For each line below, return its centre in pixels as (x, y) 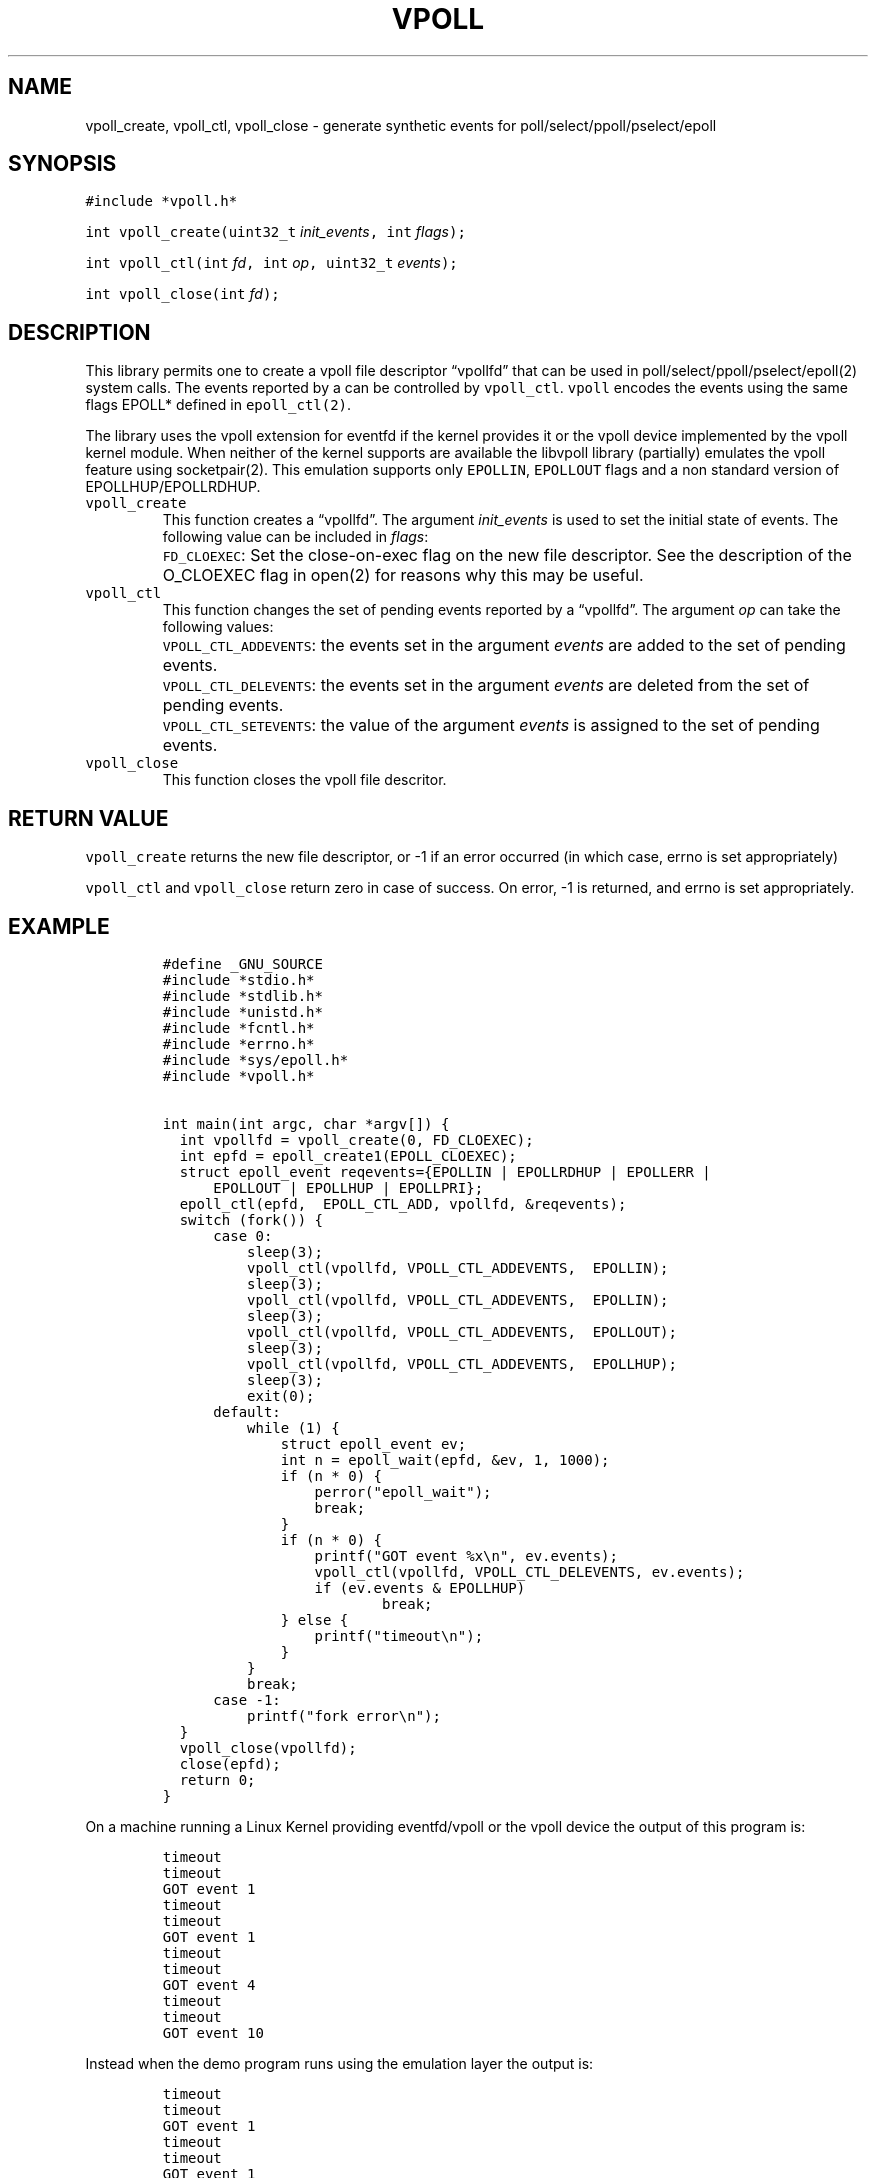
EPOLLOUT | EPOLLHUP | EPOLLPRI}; (348, 1187)
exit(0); (281, 1395)
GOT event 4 (209, 1984)
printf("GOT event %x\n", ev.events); (466, 1555)
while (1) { (293, 1427)
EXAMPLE (59, 926)
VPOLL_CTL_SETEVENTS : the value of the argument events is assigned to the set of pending (491, 725)
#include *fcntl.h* (238, 1027)
